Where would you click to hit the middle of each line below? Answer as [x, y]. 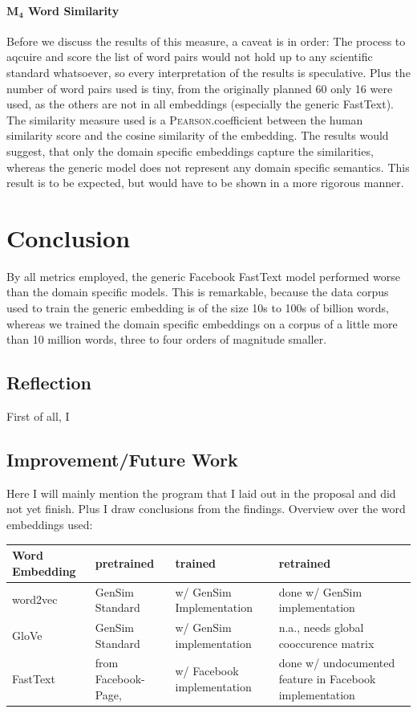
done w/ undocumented [337, 663]
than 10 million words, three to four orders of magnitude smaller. [167, 339]
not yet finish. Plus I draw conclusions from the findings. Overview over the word [206, 509]
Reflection [49, 383]
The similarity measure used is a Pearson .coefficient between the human [185, 119]
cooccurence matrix [326, 643]
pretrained [125, 562]
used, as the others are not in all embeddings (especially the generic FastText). [200, 104]
